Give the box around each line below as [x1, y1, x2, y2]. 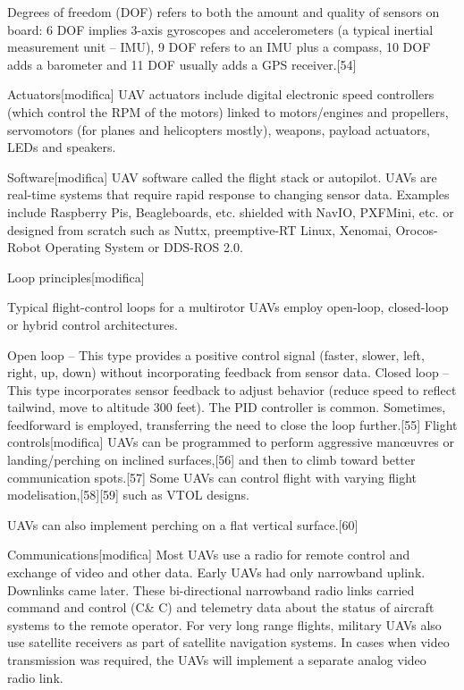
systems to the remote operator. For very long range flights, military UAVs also [7, 615, 442, 634]
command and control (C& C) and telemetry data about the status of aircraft [7, 598, 434, 617]
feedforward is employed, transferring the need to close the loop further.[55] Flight [7, 415, 458, 433]
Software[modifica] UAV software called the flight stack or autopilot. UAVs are [7, 167, 437, 186]
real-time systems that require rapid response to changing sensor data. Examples [7, 185, 450, 204]
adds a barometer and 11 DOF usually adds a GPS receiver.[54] [7, 55, 357, 73]
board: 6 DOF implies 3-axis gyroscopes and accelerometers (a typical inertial [7, 20, 434, 38]
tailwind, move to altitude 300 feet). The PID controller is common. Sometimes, [7, 398, 446, 417]
